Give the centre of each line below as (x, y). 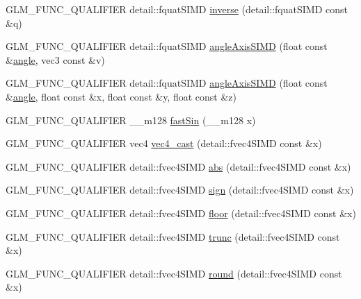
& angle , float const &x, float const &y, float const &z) (121, 96)
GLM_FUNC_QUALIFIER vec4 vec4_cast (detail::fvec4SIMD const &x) (164, 143)
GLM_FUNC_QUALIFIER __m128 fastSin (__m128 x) (131, 120)
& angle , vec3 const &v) (55, 59)
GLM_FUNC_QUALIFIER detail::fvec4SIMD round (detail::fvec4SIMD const (174, 273)
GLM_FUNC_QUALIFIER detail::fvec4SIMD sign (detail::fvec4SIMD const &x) (180, 190)
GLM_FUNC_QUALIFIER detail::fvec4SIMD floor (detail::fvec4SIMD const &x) (181, 213)
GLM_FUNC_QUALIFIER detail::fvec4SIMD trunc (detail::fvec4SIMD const (173, 236)
